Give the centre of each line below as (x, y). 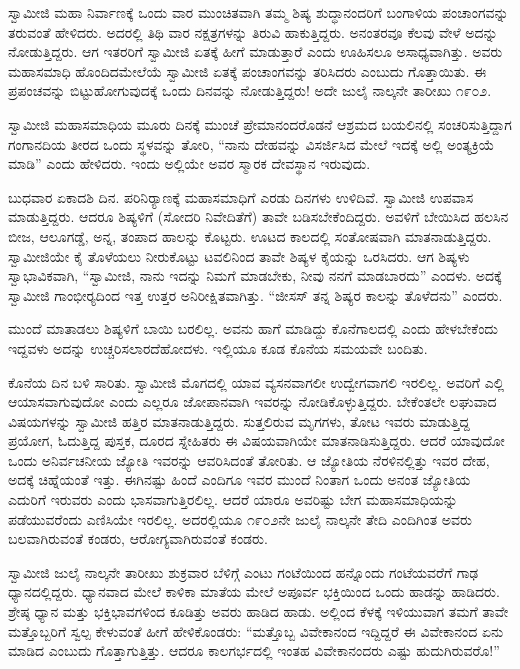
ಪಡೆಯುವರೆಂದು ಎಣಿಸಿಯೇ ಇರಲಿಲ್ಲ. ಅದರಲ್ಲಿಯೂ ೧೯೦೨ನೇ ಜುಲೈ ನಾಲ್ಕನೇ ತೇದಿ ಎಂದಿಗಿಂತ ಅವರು (240, 518)
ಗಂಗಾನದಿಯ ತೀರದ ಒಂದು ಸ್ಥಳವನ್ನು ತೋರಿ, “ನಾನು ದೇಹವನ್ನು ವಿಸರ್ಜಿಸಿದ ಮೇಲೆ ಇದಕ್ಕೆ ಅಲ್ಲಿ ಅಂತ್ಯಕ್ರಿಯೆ (251, 143)
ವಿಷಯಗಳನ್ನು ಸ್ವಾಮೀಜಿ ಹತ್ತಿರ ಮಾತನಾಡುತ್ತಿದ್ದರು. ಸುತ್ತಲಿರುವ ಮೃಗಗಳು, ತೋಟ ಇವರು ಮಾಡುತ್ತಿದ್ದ (239, 420)
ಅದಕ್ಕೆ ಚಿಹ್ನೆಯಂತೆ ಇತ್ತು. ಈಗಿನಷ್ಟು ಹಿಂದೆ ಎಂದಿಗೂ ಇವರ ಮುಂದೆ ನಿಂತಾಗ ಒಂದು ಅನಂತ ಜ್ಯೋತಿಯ (239, 479)
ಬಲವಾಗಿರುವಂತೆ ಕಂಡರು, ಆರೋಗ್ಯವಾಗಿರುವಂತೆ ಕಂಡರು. (138, 538)
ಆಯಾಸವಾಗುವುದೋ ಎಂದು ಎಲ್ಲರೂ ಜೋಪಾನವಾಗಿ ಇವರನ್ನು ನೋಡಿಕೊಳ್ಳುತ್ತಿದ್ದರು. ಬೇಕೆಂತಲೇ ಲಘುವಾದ (252, 401)
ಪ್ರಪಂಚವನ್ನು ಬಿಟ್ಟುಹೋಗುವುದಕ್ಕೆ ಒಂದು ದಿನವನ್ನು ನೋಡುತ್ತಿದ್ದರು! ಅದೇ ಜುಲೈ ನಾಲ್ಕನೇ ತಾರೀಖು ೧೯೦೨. (250, 90)
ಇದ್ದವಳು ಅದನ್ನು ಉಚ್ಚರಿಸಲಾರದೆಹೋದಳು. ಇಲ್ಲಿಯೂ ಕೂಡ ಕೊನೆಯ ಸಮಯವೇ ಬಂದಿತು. (218, 347)
